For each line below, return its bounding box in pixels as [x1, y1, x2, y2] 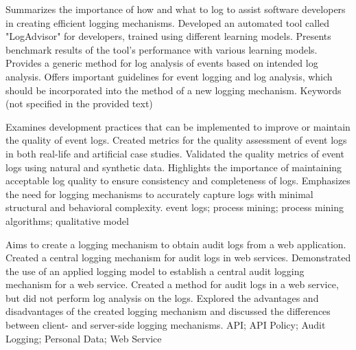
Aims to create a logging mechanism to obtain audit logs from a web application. [5, 237, 346, 251]
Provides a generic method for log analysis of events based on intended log [5, 56, 318, 70]
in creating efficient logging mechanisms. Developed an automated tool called [5, 15, 330, 30]
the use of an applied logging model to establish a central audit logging [5, 263, 305, 278]
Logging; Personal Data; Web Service [5, 331, 162, 345]
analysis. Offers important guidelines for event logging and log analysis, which [5, 69, 333, 83]
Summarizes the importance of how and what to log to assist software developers [5, 2, 346, 16]
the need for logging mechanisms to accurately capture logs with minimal [5, 186, 313, 201]
